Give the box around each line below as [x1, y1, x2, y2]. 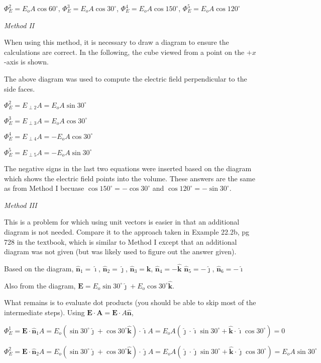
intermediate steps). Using [4, 307, 85, 317]
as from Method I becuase [4, 183, 84, 193]
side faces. [4, 83, 35, 94]
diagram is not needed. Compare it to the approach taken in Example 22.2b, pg [4, 226, 250, 237]
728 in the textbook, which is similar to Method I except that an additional [4, 236, 237, 247]
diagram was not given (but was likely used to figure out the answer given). [4, 246, 237, 257]
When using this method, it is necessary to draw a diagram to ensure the [4, 37, 229, 47]
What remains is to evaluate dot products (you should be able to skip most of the [4, 297, 256, 308]
